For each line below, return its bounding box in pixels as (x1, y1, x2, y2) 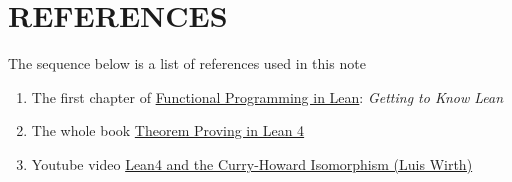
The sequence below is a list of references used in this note (8, 53, 366, 74)
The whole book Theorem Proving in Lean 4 (31, 120, 305, 141)
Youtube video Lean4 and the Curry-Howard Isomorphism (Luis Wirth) (31, 153, 473, 174)
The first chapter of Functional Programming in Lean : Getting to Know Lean (31, 86, 504, 107)
